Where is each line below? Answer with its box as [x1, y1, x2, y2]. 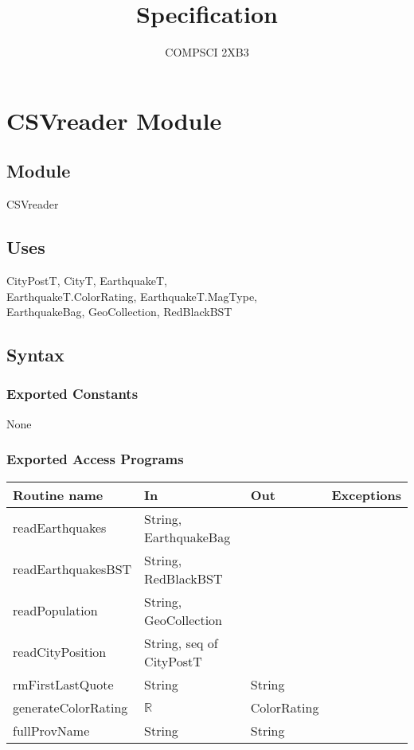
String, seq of [144, 633, 218, 652]
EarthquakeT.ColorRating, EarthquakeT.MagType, [6, 287, 257, 304]
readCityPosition [13, 643, 107, 661]
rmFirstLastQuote [13, 674, 114, 693]
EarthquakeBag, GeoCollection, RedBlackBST [6, 303, 232, 320]
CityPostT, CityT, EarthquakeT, [6, 271, 167, 288]
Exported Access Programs [6, 449, 184, 469]
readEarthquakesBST [13, 560, 132, 578]
